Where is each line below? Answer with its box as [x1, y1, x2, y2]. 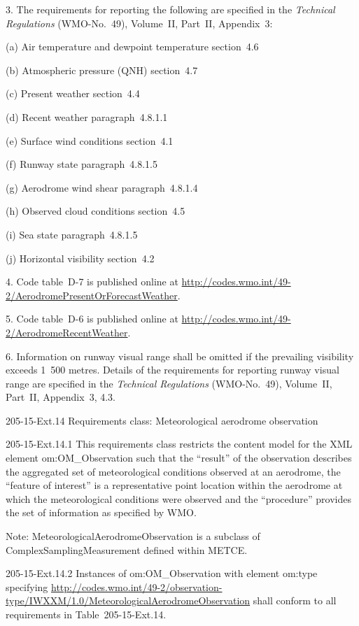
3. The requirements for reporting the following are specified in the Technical [6, 2, 335, 16]
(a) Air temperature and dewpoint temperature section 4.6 [6, 39, 259, 54]
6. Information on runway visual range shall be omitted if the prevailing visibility [6, 348, 354, 363]
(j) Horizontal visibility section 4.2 [6, 250, 155, 265]
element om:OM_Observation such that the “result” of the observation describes [6, 450, 352, 465]
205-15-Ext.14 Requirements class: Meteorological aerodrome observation [6, 413, 318, 427]
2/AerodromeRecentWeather [6, 325, 128, 339]
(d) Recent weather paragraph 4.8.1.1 [6, 109, 168, 124]
